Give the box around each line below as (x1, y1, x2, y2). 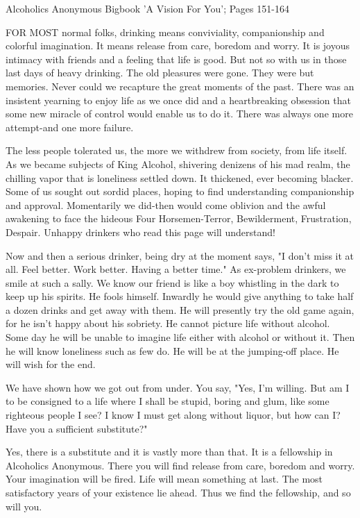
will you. (6, 499, 42, 513)
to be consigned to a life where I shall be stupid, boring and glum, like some (6, 394, 329, 408)
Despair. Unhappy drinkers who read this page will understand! (6, 224, 275, 239)
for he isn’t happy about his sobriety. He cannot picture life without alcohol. (6, 316, 330, 331)
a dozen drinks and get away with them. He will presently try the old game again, (6, 302, 354, 317)
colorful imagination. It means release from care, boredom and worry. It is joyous (6, 38, 350, 53)
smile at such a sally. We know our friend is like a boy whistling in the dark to (6, 275, 339, 290)
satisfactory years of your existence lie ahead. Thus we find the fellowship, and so (6, 485, 351, 499)
